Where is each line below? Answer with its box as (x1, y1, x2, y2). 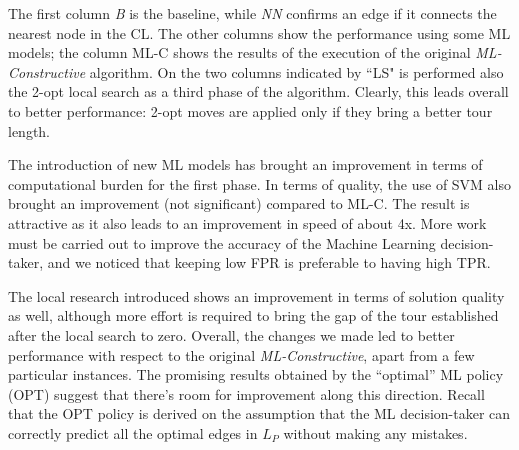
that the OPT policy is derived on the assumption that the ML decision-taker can (8, 403, 511, 424)
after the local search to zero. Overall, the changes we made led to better (8, 324, 455, 345)
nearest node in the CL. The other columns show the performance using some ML (8, 22, 511, 43)
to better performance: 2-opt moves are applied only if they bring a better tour (8, 100, 493, 121)
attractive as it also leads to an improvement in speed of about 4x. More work (8, 212, 487, 233)
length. (8, 120, 51, 141)
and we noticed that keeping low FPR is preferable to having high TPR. (47, 252, 491, 273)
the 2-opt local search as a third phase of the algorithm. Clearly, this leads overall (8, 81, 509, 102)
